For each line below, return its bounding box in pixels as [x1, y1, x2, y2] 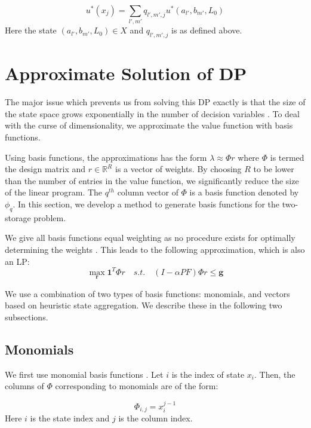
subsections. [5, 311, 48, 323]
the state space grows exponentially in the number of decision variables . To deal [5, 107, 300, 120]
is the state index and [30, 412, 110, 424]
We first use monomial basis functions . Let [5, 368, 164, 380]
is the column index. [118, 412, 193, 424]
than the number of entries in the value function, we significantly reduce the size [5, 174, 299, 187]
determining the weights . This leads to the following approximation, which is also [5, 243, 305, 255]
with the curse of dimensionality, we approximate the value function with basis [5, 119, 293, 132]
